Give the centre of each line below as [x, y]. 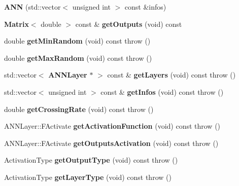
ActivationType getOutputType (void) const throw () [91, 160]
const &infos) [145, 7]
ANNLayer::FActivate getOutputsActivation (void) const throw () [111, 143]
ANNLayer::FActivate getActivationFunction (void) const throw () [112, 126]
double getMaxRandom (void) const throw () [78, 58]
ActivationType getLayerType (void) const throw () [88, 177]
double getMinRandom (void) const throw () [77, 41]
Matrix [16, 24]
